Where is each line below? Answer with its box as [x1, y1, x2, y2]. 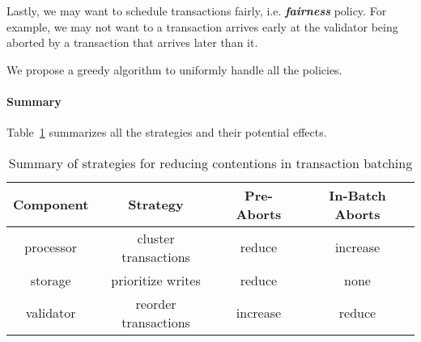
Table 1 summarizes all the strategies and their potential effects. [6, 124, 327, 141]
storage [30, 270, 71, 289]
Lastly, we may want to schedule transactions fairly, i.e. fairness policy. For [6, 2, 387, 19]
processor [24, 238, 77, 257]
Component [13, 195, 89, 214]
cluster [137, 228, 175, 247]
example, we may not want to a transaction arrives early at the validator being [6, 18, 398, 35]
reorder [135, 293, 176, 313]
